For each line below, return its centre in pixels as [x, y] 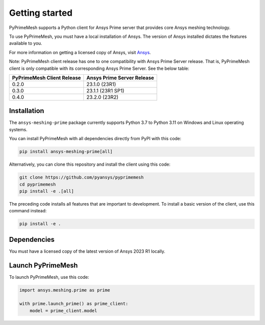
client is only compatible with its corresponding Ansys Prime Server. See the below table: [99, 68]
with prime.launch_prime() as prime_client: [74, 304]
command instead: [28, 211]
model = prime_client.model [64, 310]
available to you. [26, 43]
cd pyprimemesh [38, 184]
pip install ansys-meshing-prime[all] [66, 152]
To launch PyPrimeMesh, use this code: [49, 277]
